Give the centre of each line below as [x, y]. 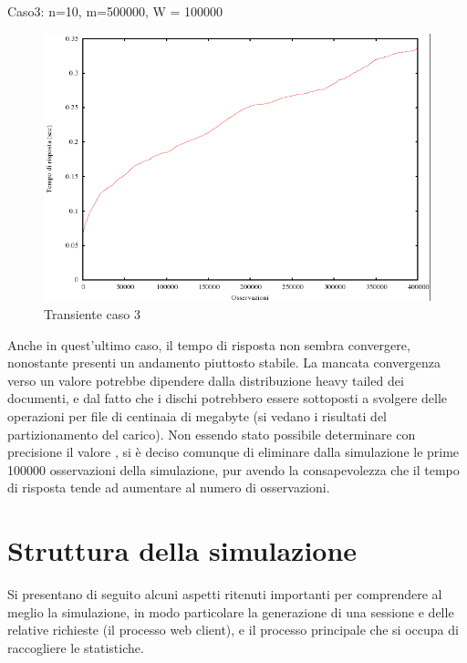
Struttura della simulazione [182, 550]
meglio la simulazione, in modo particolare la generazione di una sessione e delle [231, 611]
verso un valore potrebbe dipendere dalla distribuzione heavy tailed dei [206, 380]
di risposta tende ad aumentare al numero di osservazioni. [169, 487]
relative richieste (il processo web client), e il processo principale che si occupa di [233, 630]
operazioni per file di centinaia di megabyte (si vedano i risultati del [197, 415]
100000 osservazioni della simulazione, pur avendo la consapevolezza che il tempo [233, 469]
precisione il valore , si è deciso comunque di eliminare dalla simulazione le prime [233, 452]
